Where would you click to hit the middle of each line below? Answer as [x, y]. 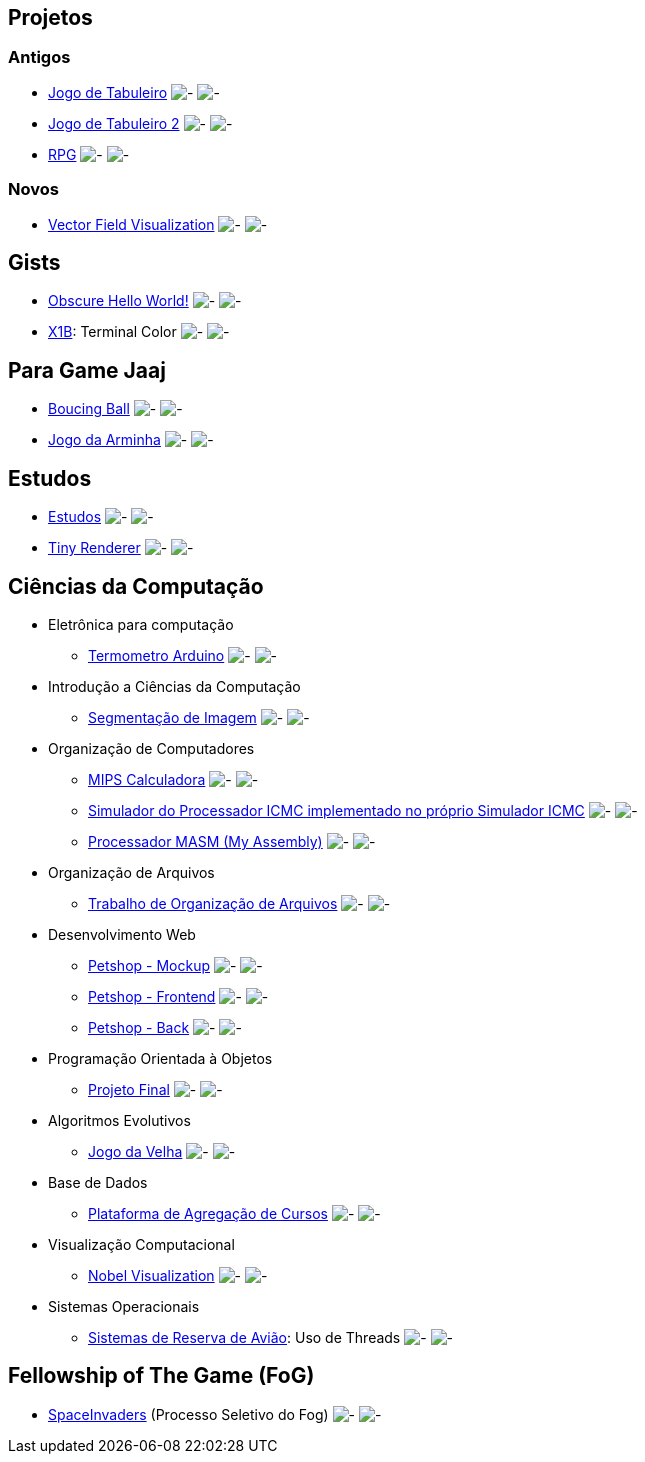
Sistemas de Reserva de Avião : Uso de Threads [244, 1337]
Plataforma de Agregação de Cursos [208, 1213]
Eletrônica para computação [141, 624]
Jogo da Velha [135, 1151]
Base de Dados [98, 1182]
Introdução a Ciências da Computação [174, 686]
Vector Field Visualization [131, 224]
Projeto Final [129, 1089]
